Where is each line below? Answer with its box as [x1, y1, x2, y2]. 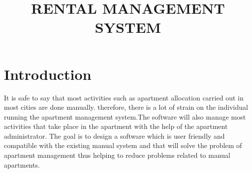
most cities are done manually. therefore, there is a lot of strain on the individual [4, 102, 248, 112]
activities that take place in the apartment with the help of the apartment [4, 121, 228, 131]
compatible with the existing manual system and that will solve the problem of [4, 140, 242, 150]
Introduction [4, 64, 92, 84]
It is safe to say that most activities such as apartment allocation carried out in [4, 92, 244, 102]
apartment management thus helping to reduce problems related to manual [4, 150, 230, 160]
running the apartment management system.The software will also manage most [4, 111, 246, 122]
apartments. [4, 159, 40, 170]
